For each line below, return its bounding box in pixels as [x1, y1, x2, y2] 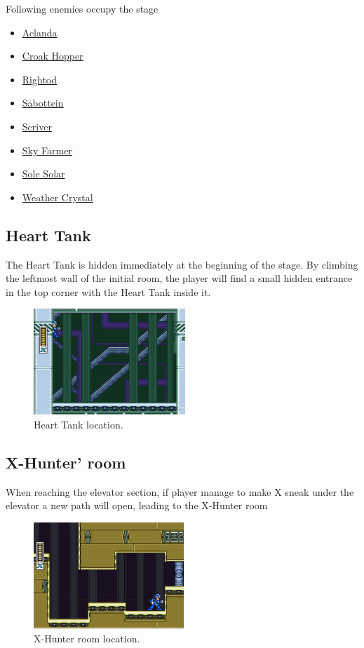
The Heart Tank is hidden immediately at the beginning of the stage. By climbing [6, 257, 358, 271]
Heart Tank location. [34, 417, 123, 432]
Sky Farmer [22, 142, 72, 157]
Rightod [22, 72, 58, 86]
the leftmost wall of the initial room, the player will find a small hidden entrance [6, 271, 353, 285]
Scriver [22, 119, 52, 133]
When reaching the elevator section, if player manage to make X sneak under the [6, 484, 354, 499]
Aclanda [22, 25, 58, 39]
